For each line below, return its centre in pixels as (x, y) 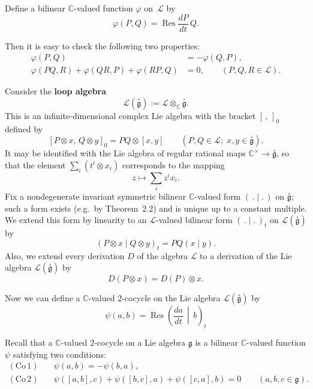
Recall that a (29, 342)
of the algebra (162, 255)
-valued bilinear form (194, 220)
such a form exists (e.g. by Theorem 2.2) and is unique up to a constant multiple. (156, 208)
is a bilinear (217, 342)
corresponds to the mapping (173, 164)
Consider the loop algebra (56, 91)
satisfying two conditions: (59, 354)
